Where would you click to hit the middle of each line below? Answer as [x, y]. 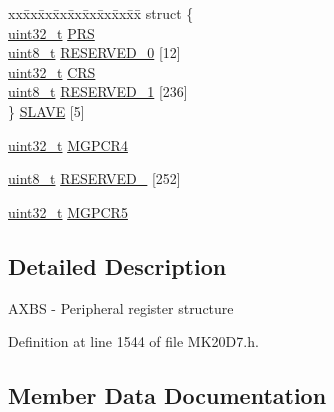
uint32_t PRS [51, 32]
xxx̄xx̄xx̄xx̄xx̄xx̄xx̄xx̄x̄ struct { [101, 13]
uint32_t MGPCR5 [68, 211]
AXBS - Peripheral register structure [121, 307]
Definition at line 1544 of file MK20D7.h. [133, 341]
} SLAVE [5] [46, 110]
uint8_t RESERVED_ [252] [94, 178]
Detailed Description [117, 265]
